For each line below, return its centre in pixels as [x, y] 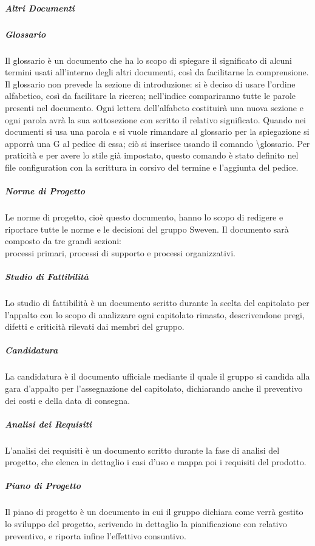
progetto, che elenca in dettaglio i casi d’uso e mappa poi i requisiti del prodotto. [156, 462]
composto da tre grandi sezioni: [63, 241]
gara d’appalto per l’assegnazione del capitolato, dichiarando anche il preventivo [154, 388]
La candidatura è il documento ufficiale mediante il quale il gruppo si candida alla [157, 376]
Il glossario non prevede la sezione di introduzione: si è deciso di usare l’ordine [150, 84]
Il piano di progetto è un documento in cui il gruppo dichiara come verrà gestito [154, 512]
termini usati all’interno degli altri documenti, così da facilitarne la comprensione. [157, 72]
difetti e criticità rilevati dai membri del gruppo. [95, 326]
